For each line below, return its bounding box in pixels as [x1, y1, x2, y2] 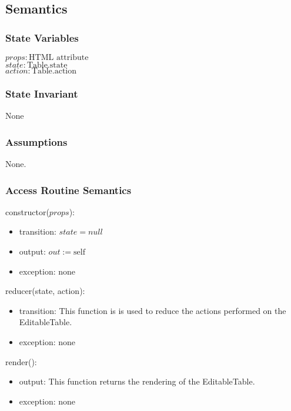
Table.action [31, 67, 77, 75]
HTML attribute [29, 54, 89, 62]
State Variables [5, 30, 79, 45]
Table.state [26, 61, 68, 69]
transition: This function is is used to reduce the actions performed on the [19, 304, 286, 316]
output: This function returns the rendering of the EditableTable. [19, 375, 255, 387]
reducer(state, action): [5, 285, 85, 297]
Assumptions [5, 134, 68, 149]
